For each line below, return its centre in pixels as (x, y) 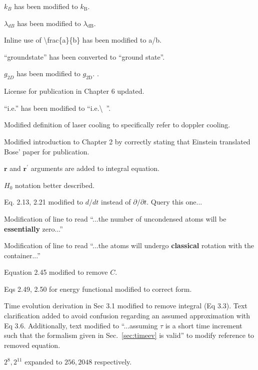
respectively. (113, 362)
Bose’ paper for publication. (47, 151)
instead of (116, 202)
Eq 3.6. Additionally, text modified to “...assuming (81, 325)
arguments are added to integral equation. (95, 168)
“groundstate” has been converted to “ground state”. (84, 56)
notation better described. (54, 185)
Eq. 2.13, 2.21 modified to (44, 202)
